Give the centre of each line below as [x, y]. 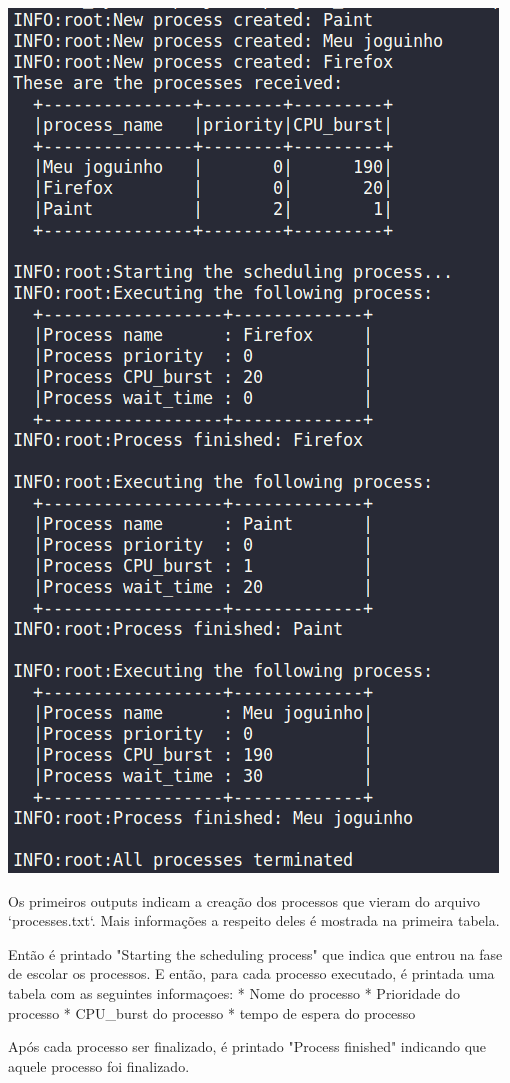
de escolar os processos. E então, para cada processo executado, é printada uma [251, 973]
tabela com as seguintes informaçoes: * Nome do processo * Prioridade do [234, 992]
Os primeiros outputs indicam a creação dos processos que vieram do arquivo [244, 900]
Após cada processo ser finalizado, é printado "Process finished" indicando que [247, 1046]
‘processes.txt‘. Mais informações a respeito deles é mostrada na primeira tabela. [254, 920]
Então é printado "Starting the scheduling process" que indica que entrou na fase [255, 953]
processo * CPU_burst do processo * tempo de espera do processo [212, 1012]
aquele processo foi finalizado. [99, 1065]
